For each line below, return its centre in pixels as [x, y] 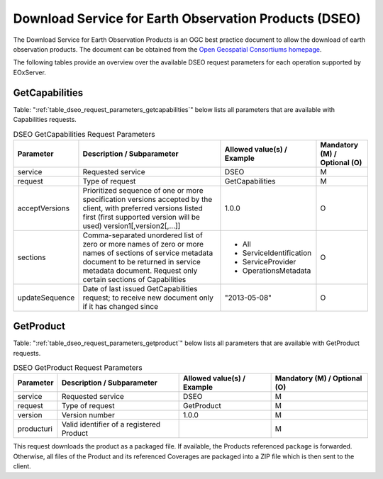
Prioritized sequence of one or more [143, 190]
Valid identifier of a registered [111, 424]
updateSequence [46, 298]
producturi [35, 429]
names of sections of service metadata [148, 253]
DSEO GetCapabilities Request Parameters [84, 134]
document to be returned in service [142, 261]
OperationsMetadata [277, 271]
